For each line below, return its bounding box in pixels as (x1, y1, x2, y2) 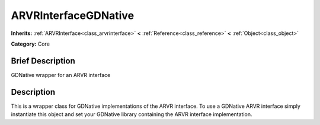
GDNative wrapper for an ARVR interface (11, 71, 111, 78)
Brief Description (11, 56, 75, 66)
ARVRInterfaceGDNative (11, 9, 135, 22)
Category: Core (11, 40, 50, 47)
